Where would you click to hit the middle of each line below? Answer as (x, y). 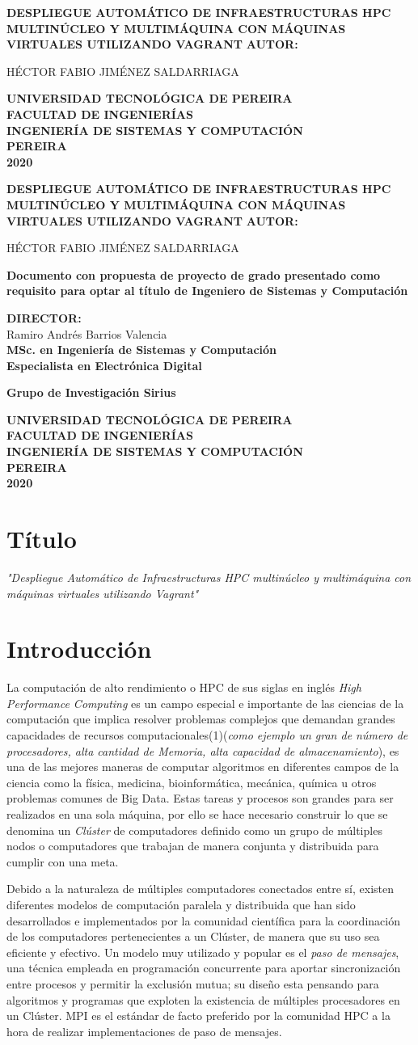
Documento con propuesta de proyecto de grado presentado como (194, 274)
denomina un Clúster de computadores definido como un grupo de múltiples (194, 830)
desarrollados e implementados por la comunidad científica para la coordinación (203, 920)
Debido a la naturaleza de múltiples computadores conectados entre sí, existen (200, 889)
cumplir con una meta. (63, 861)
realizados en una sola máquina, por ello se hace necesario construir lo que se (197, 814)
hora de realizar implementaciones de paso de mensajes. (144, 1031)
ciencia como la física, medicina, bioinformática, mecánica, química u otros (192, 782)
